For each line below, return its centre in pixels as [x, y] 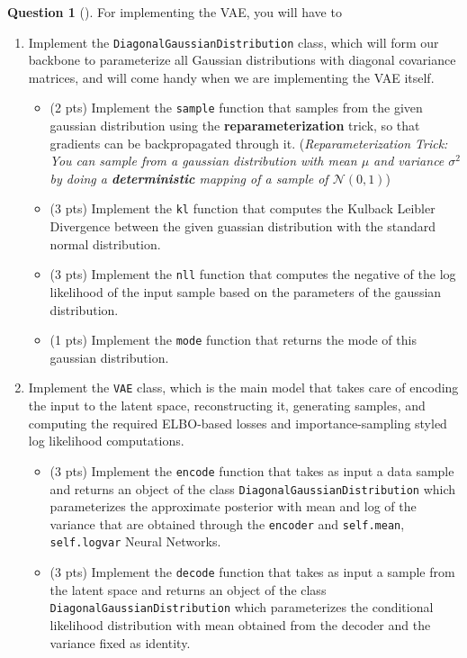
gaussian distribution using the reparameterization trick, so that [235, 126]
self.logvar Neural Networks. [135, 541]
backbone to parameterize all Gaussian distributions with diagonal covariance [242, 60]
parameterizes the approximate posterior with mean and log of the [233, 506]
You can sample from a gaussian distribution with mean [203, 161]
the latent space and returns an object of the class [188, 589]
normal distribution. [105, 243]
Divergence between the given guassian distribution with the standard [243, 226]
